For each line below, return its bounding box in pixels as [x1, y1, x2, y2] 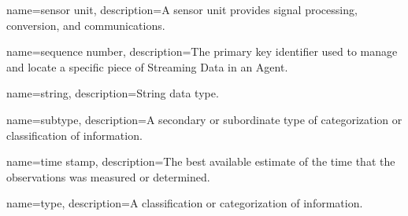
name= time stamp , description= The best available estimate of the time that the [6, 153, 395, 170]
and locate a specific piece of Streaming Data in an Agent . [6, 58, 288, 75]
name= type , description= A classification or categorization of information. [6, 195, 363, 211]
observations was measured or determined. [6, 168, 210, 185]
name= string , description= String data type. [6, 85, 219, 101]
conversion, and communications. [6, 16, 165, 33]
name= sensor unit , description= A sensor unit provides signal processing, [6, 2, 358, 17]
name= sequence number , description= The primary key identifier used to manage [6, 43, 398, 60]
